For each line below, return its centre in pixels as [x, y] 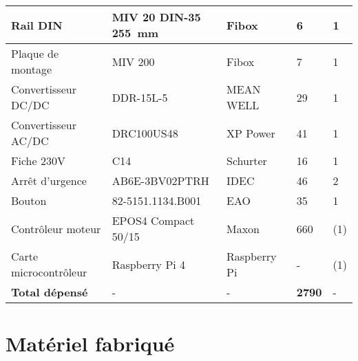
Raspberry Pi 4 [149, 264]
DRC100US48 [145, 133]
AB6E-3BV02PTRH [160, 180]
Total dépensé [50, 292]
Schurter [246, 161]
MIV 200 [133, 61]
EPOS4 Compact [153, 220]
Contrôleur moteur [56, 228]
